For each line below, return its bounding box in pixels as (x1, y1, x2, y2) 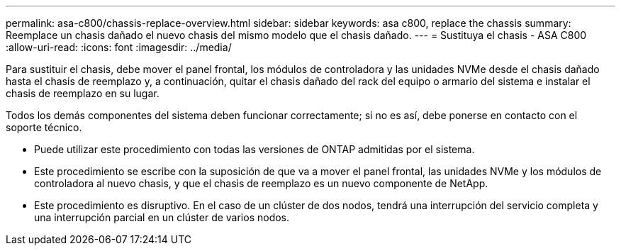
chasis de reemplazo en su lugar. (6, 87, 160, 99)
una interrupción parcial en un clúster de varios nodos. (34, 211, 290, 223)
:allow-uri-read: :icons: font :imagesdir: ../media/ (6, 41, 232, 53)
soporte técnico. (6, 121, 82, 133)
